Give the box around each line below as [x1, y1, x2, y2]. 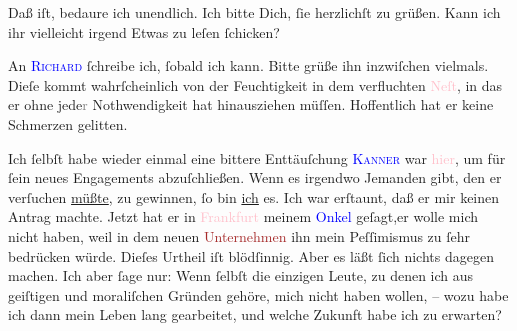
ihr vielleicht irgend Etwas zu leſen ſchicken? [8, 21, 280, 42]
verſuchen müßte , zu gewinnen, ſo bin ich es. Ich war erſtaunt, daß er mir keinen [8, 186, 500, 207]
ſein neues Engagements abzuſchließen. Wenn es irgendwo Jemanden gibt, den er [8, 167, 502, 188]
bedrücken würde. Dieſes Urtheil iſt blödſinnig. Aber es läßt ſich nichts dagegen [8, 245, 494, 266]
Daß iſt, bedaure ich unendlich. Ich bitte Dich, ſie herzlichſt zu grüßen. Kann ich [8, 2, 501, 22]
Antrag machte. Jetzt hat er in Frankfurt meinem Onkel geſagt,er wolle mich [8, 206, 478, 227]
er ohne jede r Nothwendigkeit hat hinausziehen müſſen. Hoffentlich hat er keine [8, 94, 494, 115]
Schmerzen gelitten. [8, 113, 128, 134]
